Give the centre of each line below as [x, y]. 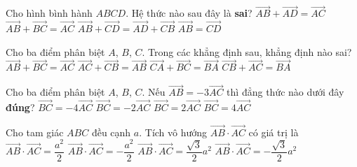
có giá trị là [274, 132]
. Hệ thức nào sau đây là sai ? [189, 13]
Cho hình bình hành [49, 13]
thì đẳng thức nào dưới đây [285, 92]
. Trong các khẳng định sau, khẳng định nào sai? [247, 51]
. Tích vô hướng [173, 132]
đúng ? [20, 107]
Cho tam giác [35, 132]
